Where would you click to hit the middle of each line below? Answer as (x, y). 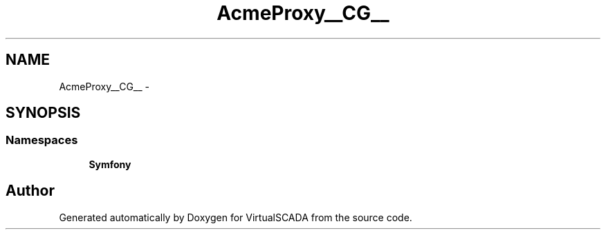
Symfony (110, 164)
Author (30, 191)
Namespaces (42, 140)
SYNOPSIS (43, 113)
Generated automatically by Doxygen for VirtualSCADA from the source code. (236, 217)
